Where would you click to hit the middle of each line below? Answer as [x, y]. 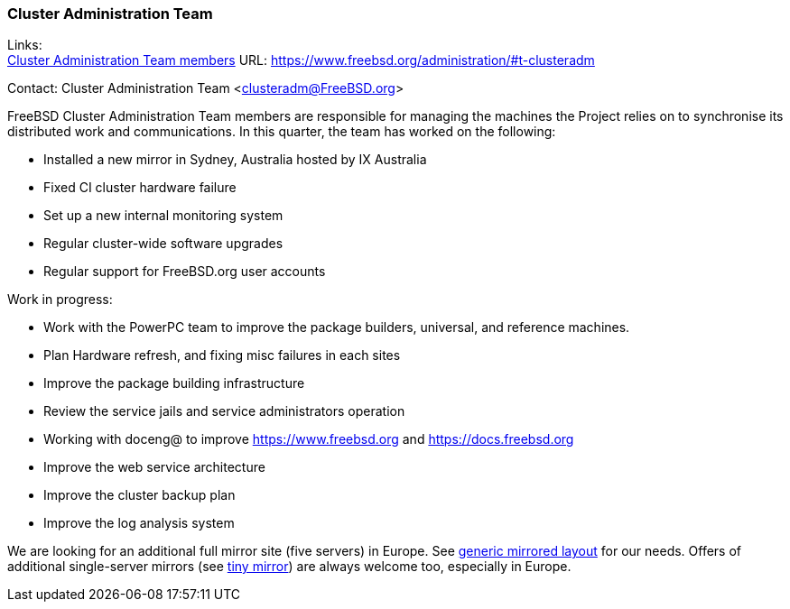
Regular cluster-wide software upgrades [163, 244]
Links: [25, 45]
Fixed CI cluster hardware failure [140, 188]
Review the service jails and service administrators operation [224, 411]
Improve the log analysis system [139, 523]
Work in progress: [60, 300]
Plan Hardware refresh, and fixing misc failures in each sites [222, 355]
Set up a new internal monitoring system [163, 216]
